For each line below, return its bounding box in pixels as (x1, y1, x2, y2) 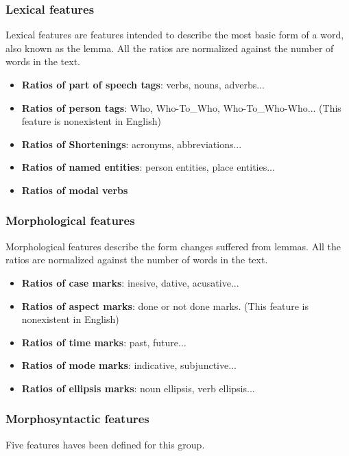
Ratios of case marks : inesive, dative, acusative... (21, 275, 239, 289)
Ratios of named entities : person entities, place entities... (21, 160, 275, 174)
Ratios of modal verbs (21, 182, 128, 197)
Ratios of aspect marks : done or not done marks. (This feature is (21, 298, 309, 313)
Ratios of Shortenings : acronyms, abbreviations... (21, 136, 242, 151)
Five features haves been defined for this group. (5, 437, 205, 451)
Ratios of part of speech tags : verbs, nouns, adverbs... (21, 77, 265, 91)
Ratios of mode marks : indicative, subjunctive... (21, 358, 237, 372)
